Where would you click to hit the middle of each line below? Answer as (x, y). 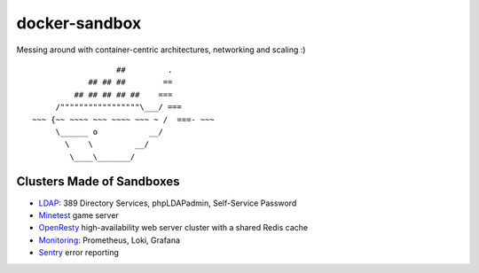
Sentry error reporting (79, 253)
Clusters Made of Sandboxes (98, 182)
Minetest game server (79, 215)
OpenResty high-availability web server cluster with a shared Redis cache (173, 228)
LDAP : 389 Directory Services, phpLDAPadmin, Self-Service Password (168, 203)
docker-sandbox (79, 23)
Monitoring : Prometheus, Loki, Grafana (110, 240)
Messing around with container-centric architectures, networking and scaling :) (161, 50)
